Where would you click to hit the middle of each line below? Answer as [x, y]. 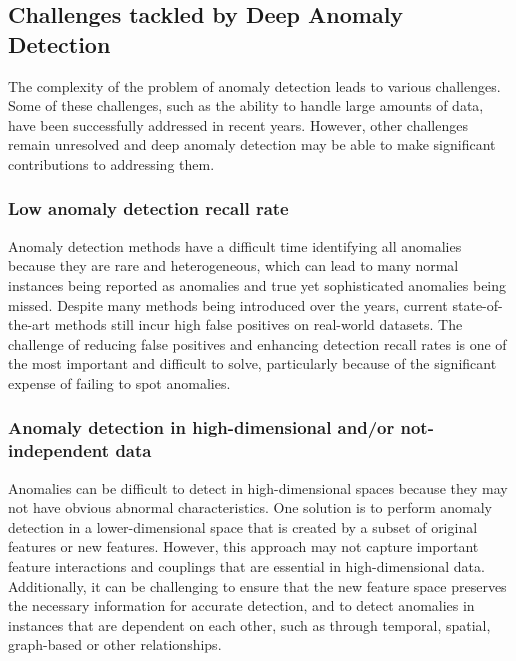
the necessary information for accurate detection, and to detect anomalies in [241, 605]
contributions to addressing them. [111, 163]
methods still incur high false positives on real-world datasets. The [258, 324]
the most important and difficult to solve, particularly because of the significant [252, 363]
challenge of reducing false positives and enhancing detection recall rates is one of [257, 343]
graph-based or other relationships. [115, 644]
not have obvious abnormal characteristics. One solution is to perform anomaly [250, 507]
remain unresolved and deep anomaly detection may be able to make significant [252, 144]
